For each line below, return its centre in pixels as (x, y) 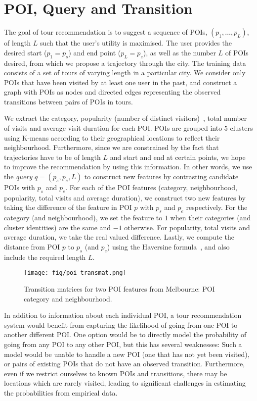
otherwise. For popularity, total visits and (187, 227)
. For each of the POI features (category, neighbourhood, (151, 187)
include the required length (45, 257)
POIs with (20, 187)
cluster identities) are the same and (58, 227)
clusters (241, 128)
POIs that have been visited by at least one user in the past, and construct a (121, 82)
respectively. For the (217, 207)
